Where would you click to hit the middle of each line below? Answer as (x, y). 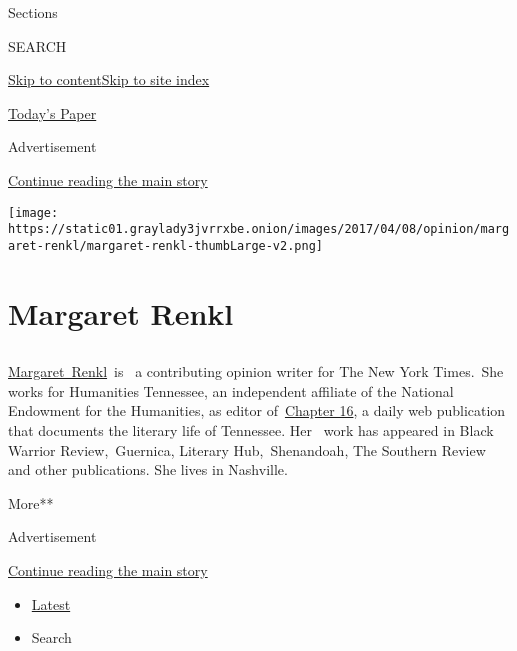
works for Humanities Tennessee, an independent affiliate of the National (231, 390)
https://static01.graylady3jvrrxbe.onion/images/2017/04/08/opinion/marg (259, 229)
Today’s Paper (52, 112)
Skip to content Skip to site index (109, 79)
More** (31, 502)
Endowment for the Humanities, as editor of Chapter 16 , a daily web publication (257, 410)
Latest (51, 603)
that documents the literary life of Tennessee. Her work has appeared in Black (251, 430)
